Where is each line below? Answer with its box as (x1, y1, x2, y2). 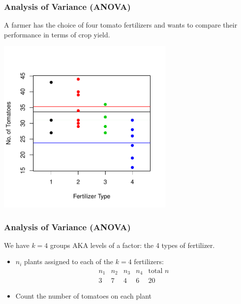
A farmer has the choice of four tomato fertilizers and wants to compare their (4, 20, 238, 30)
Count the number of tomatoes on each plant (15, 290, 152, 301)
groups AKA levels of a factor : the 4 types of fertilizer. (50, 240, 215, 250)
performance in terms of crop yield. (4, 29, 110, 39)
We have (4, 240, 30, 250)
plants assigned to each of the (24, 256, 114, 267)
